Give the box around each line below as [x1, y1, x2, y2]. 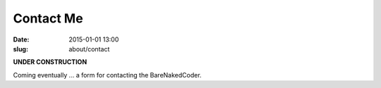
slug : [13, 44, 28, 53]
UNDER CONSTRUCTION [13, 58, 87, 66]
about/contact [68, 44, 110, 53]
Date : [13, 35, 30, 44]
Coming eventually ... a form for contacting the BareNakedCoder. [13, 70, 202, 79]
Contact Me [13, 11, 84, 26]
